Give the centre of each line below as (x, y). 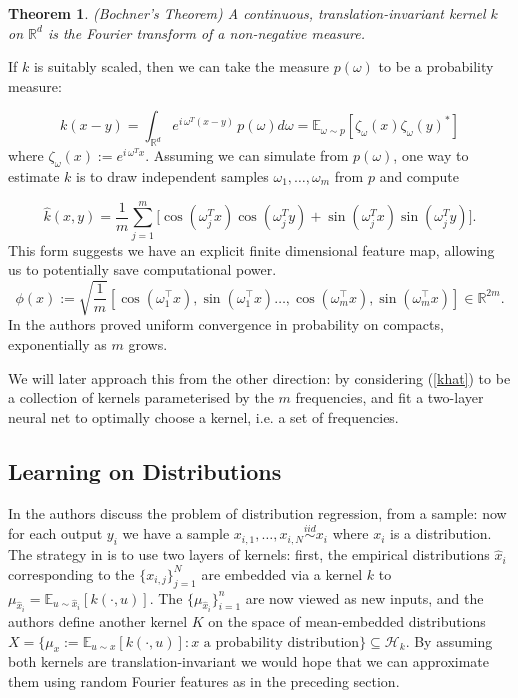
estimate (34, 175)
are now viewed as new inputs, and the (364, 597)
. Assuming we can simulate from (247, 155)
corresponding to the (71, 573)
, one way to (431, 155)
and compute (419, 175)
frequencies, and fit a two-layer (389, 397)
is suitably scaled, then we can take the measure (181, 66)
